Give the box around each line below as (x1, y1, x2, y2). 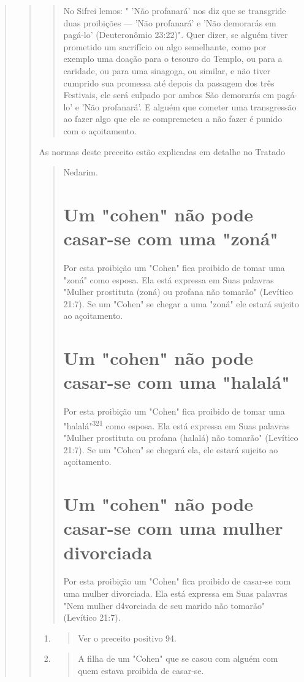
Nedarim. (63, 166, 98, 178)
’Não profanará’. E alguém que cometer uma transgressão (82, 100, 297, 113)
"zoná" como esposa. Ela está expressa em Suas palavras (63, 273, 274, 286)
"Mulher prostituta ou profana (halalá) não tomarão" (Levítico (63, 431, 298, 444)
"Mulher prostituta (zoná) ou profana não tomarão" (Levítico (63, 285, 293, 298)
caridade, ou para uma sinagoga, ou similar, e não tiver (63, 64, 271, 77)
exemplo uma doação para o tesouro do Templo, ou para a (63, 52, 283, 65)
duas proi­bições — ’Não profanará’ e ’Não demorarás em (63, 16, 276, 29)
